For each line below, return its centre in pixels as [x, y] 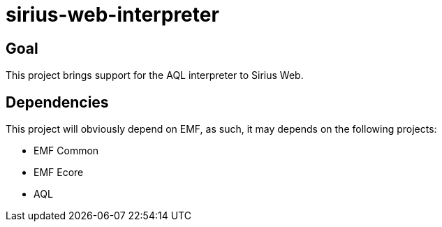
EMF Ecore [59, 173]
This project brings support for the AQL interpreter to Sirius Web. [155, 75]
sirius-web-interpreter [112, 15]
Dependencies [57, 102]
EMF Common [66, 151]
